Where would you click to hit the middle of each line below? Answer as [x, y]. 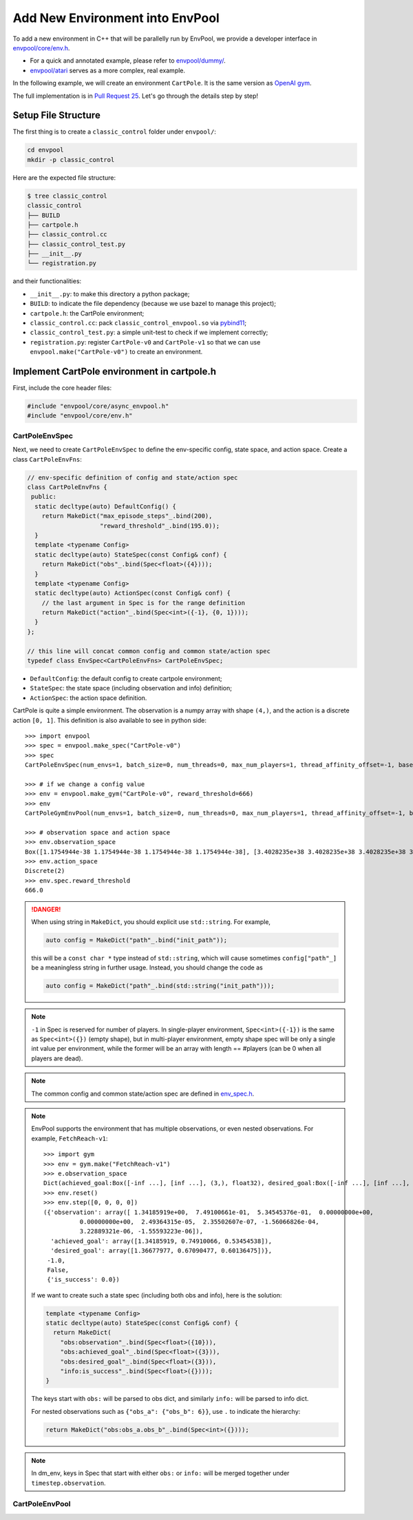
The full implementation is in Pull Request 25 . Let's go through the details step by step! [135, 96]
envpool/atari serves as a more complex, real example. [108, 70]
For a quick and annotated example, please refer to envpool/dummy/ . [128, 61]
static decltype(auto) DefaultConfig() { [106, 506]
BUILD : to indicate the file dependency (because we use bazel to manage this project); [153, 304]
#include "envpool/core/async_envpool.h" [98, 406]
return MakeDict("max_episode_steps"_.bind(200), [127, 516]
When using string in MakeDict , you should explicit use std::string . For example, [151, 922]
